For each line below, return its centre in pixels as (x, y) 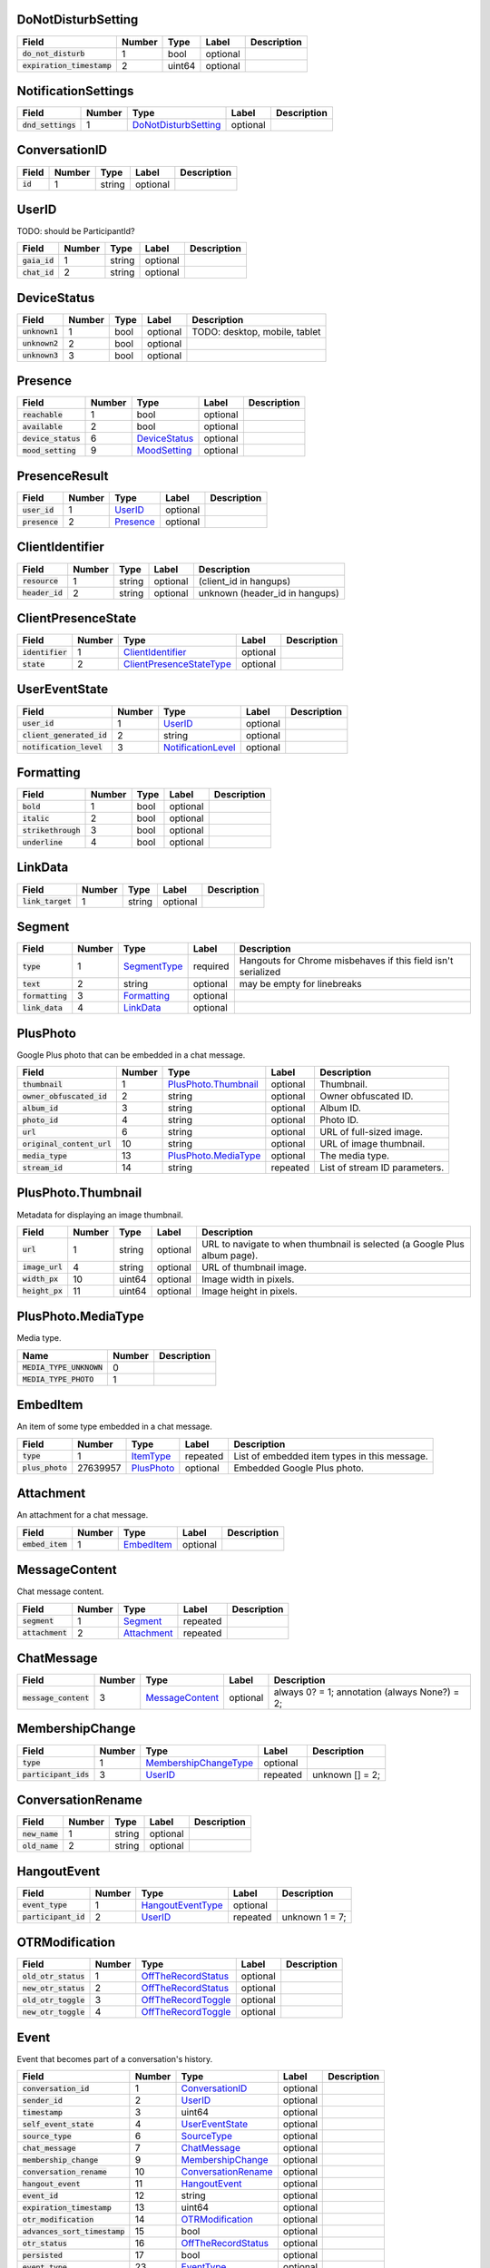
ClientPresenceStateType (177, 664)
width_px (40, 1279)
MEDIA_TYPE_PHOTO (58, 1379)
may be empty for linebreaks (300, 984)
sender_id (43, 2100)
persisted (43, 2255)
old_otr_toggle (54, 2000)
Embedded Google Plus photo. (299, 1468)
